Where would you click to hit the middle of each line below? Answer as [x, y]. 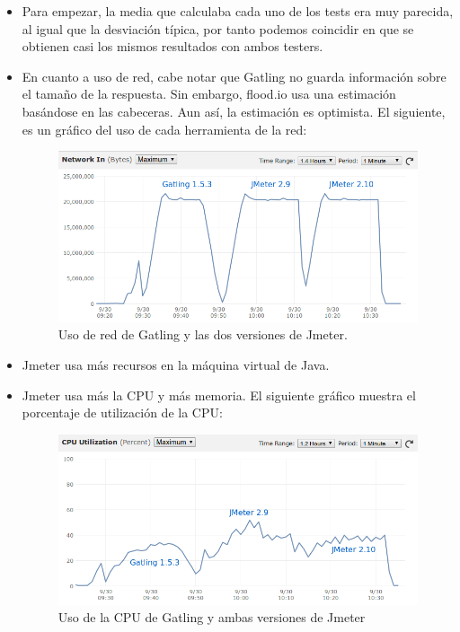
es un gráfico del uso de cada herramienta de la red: [164, 129]
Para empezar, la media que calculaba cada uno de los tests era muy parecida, [238, 11]
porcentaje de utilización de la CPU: [122, 413]
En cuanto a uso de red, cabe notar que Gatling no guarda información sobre [234, 76]
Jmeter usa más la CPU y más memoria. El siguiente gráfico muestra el [219, 395]
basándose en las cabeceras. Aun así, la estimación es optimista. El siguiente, [234, 111]
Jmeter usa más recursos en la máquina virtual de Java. [176, 365]
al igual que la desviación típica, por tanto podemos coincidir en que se [218, 28]
